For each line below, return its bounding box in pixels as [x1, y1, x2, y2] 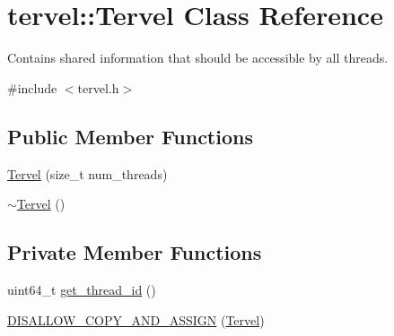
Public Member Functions [7, 122, 253, 150]
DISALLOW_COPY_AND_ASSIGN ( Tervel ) [7, 310, 265, 329]
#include [7, 78, 57, 97]
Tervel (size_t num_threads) [7, 164, 168, 183]
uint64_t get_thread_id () [7, 280, 156, 298]
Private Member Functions [7, 238, 262, 266]
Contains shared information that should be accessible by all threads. [7, 48, 389, 67]
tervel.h [77, 78, 119, 97]
